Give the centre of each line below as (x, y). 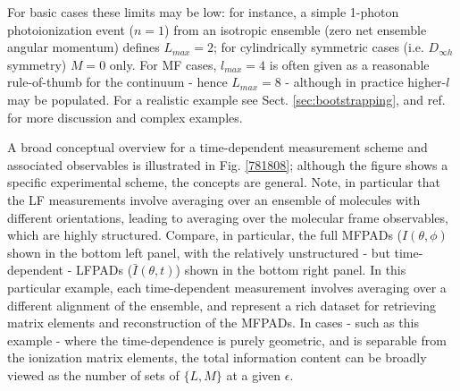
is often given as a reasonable (349, 64)
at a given (254, 374)
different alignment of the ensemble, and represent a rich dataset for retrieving (222, 305)
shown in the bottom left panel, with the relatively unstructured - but (199, 252)
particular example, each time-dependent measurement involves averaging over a (227, 287)
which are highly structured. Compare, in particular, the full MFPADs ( (205, 235)
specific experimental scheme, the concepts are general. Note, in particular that (224, 182)
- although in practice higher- (366, 82)
